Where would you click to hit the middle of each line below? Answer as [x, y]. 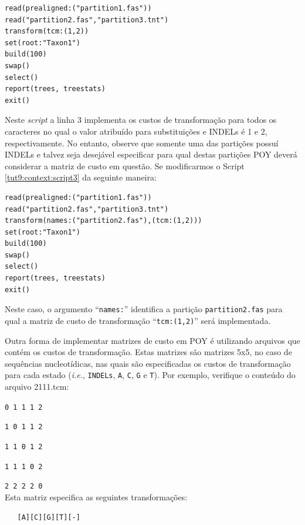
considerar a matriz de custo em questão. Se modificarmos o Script [125, 165]
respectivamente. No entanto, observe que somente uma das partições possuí [142, 143]
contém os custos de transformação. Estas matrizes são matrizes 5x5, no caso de [148, 352]
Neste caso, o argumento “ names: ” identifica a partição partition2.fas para [144, 309]
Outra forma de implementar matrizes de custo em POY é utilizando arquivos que [152, 340]
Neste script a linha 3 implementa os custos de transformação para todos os [141, 120]
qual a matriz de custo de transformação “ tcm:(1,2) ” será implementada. [138, 320]
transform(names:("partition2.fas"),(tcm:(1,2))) [104, 221]
